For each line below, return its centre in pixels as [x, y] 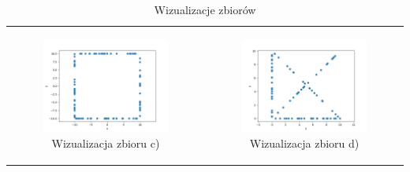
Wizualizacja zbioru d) [304, 143]
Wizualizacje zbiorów [205, 9]
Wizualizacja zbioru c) [106, 143]
